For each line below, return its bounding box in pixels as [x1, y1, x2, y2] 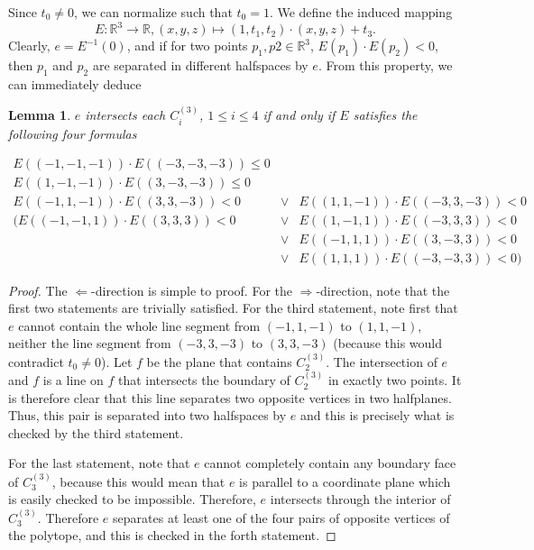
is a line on [42, 371, 104, 390]
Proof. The [8, 280, 68, 299]
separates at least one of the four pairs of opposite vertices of [113, 508, 450, 527]
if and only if [262, 105, 336, 124]
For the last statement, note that [8, 454, 190, 472]
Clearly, [8, 36, 51, 55]
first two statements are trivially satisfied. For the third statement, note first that [8, 298, 458, 317]
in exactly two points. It [327, 371, 462, 390]
